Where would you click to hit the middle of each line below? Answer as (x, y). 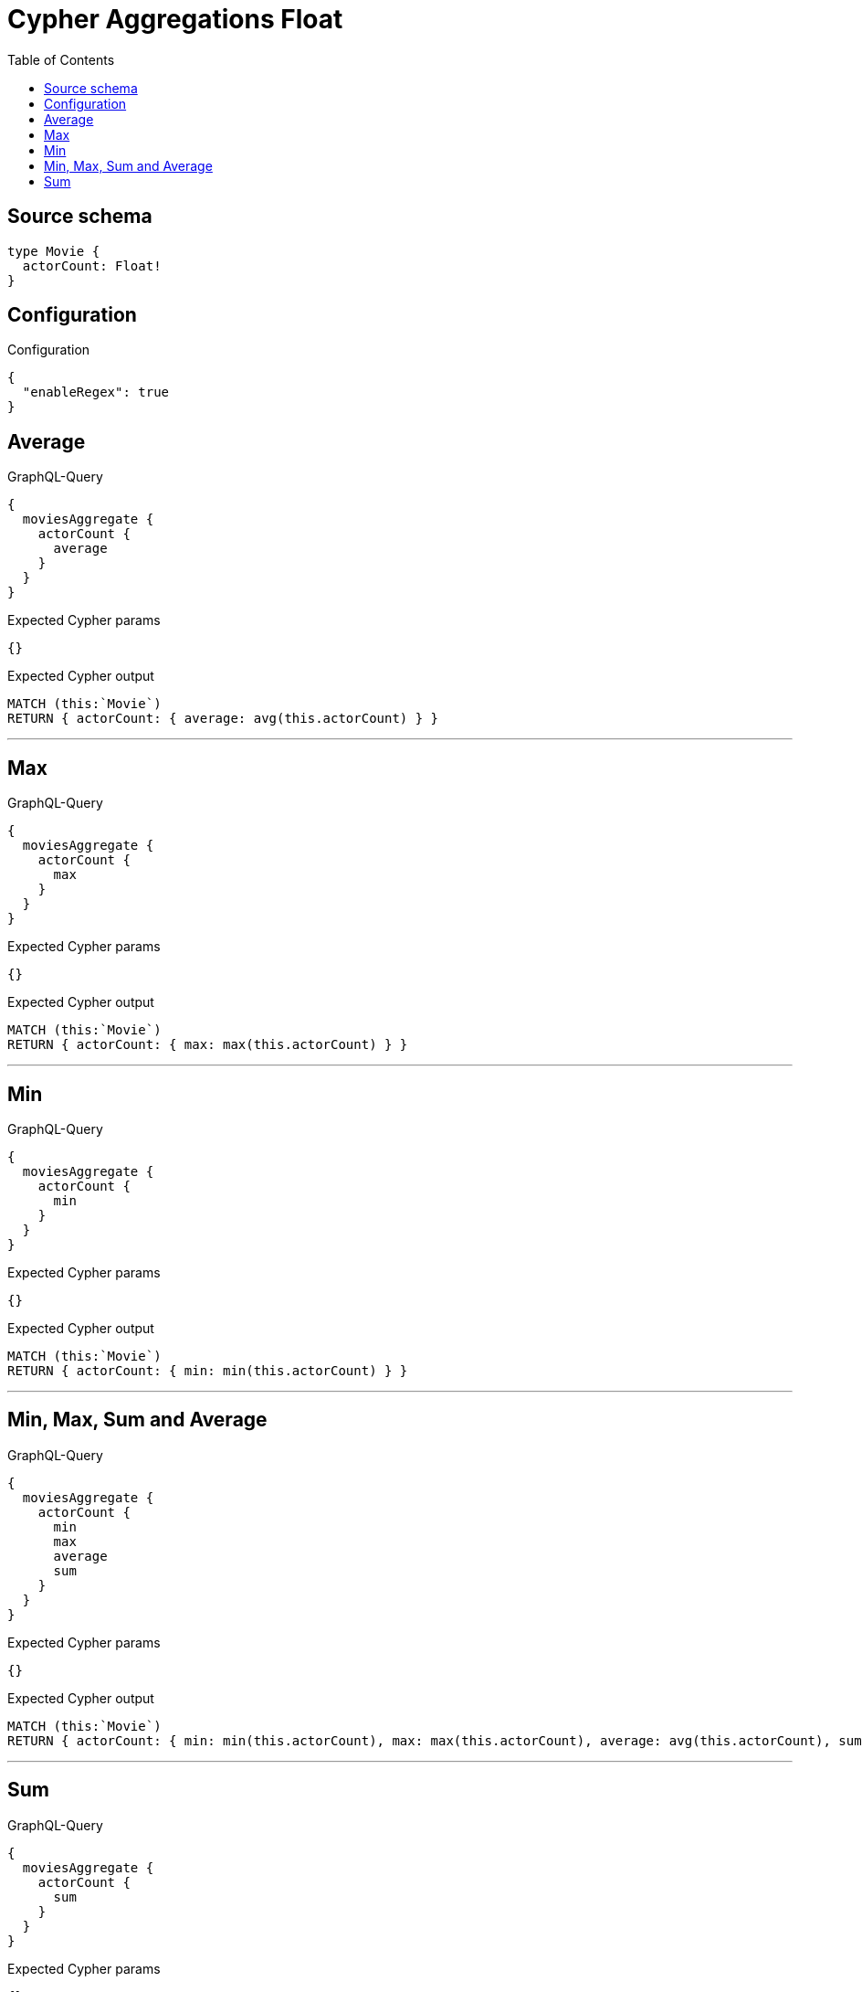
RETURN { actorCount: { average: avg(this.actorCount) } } (223, 719)
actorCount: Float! (92, 265)
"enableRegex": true (96, 392)
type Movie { (54, 251)
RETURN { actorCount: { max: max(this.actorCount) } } (208, 1045)
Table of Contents (61, 59)
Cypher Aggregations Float (175, 19)
